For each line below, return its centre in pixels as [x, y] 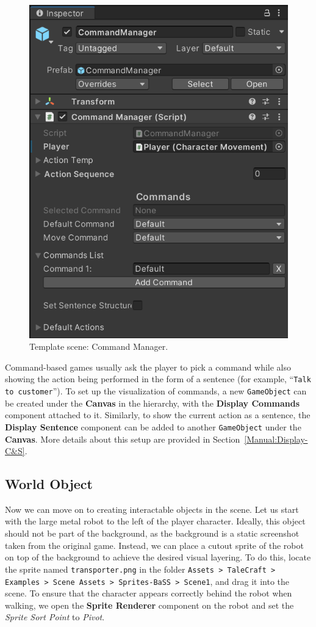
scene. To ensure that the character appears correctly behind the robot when [149, 593]
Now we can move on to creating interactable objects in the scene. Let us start [152, 509]
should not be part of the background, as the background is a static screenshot [152, 533]
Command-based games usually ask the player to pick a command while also [148, 367]
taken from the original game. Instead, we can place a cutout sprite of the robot [154, 545]
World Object [49, 484]
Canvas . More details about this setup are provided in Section [123, 439]
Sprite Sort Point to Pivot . [55, 617]
